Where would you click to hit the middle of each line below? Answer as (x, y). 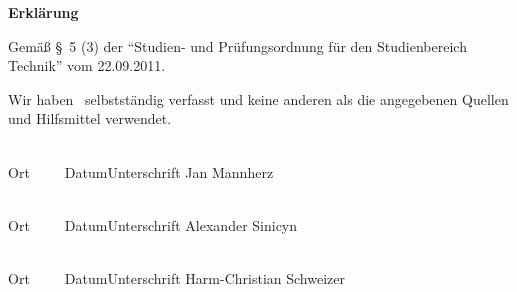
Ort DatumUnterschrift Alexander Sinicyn (153, 224)
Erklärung (43, 12)
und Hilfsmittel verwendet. (90, 118)
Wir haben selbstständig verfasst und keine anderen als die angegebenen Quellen (258, 98)
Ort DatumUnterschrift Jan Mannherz (141, 171)
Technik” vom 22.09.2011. (87, 65)
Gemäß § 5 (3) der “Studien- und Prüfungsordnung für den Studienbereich (237, 45)
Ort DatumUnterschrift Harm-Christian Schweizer (176, 277)
